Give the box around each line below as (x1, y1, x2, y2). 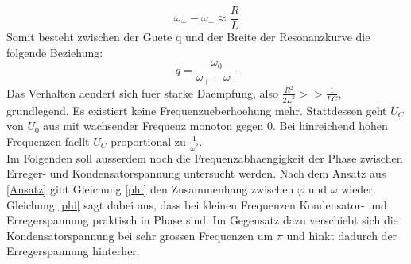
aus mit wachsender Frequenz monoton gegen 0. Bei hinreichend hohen (43, 117, 388, 134)
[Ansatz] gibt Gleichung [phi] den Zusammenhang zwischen (6, 180, 294, 197)
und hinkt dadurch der (286, 227, 397, 243)
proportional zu (111, 132, 186, 149)
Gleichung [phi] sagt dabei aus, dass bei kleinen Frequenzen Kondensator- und (6, 196, 387, 212)
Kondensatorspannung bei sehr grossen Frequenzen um (6, 227, 273, 243)
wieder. (341, 180, 376, 197)
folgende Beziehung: (6, 44, 103, 60)
